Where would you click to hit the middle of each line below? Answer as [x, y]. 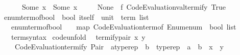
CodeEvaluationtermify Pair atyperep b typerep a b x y [119, 47]
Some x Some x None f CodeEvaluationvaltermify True [124, 7]
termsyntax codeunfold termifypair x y [78, 36]
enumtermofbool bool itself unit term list [76, 17]
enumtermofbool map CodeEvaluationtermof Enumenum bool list [124, 27]
